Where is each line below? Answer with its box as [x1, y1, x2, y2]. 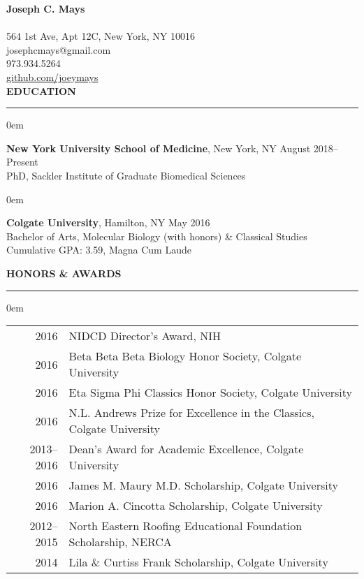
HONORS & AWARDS [6, 265, 122, 280]
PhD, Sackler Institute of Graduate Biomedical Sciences [6, 168, 246, 182]
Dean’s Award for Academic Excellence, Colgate [68, 441, 304, 457]
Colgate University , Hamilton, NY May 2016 [6, 215, 210, 230]
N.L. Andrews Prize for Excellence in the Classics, [68, 404, 314, 421]
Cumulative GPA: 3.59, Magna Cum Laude [6, 242, 191, 257]
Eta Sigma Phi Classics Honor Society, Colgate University [68, 384, 352, 401]
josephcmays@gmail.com [6, 42, 111, 57]
